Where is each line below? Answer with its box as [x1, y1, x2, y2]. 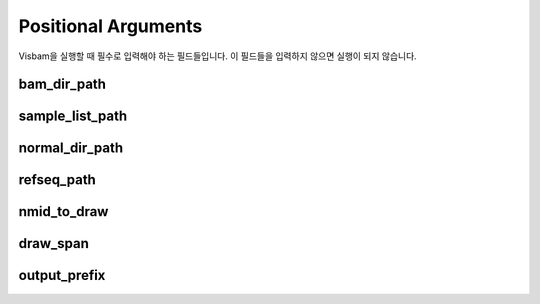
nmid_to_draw [18, 203, 109, 220]
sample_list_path [18, 108, 128, 125]
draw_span [18, 235, 90, 252]
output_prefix [18, 267, 106, 284]
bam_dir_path [18, 76, 107, 93]
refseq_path [18, 171, 97, 189]
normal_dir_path [18, 140, 124, 157]
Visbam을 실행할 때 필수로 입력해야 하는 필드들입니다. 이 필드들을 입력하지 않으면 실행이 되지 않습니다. [18, 50, 417, 62]
